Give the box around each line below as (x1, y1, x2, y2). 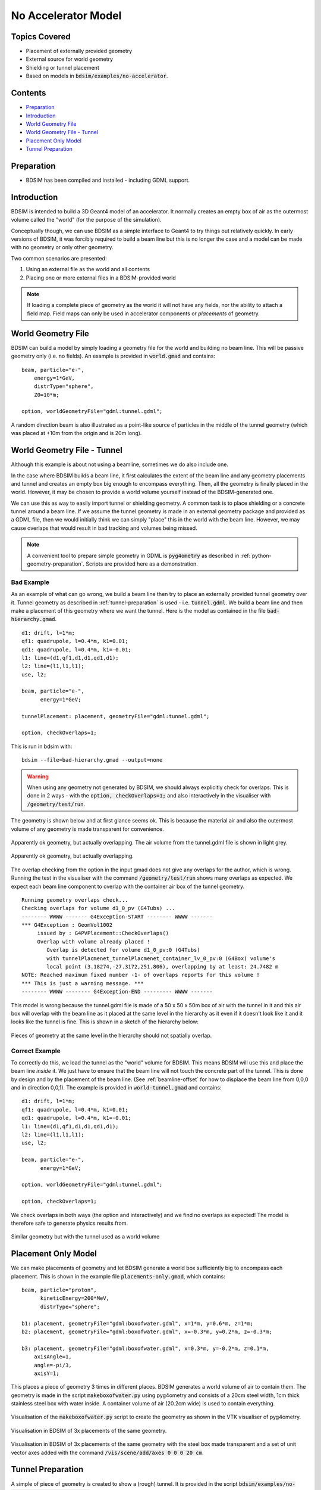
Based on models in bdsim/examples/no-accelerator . (26, 72, 168, 80)
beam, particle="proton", (21, 1287, 97, 1293)
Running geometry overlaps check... (21, 896, 128, 903)
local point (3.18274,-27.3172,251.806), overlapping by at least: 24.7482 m (46, 963, 279, 970)
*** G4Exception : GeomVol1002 (21, 921, 113, 929)
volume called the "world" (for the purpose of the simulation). (11, 216, 162, 223)
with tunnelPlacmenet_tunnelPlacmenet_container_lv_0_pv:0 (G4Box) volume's (46, 955, 276, 962)
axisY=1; (33, 1370, 59, 1377)
